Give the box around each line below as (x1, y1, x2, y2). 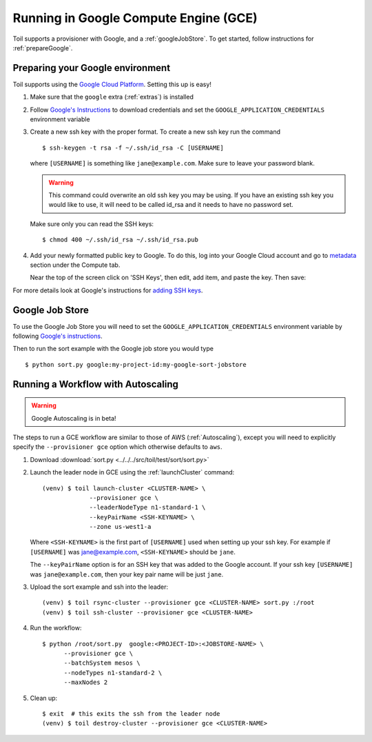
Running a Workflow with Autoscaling (12, 378, 179, 390)
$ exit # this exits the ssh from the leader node (42, 710, 220, 717)
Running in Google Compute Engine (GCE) (12, 10, 258, 26)
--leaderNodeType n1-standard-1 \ (89, 503, 206, 512)
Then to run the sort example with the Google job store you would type (12, 345, 214, 353)
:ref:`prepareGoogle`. (12, 43, 73, 52)
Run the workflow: (30, 624, 82, 632)
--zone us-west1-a (89, 523, 152, 531)
